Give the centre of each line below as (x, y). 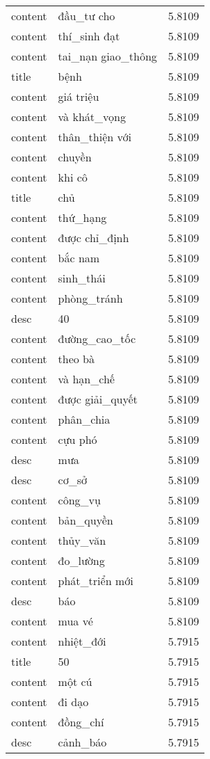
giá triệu (79, 96)
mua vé (75, 621)
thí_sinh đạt (89, 36)
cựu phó (78, 439)
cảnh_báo (82, 742)
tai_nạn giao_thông (107, 56)
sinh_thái (82, 278)
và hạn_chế (86, 379)
